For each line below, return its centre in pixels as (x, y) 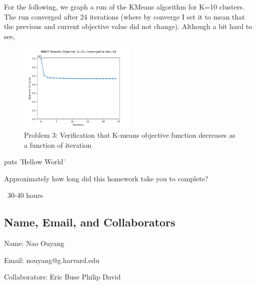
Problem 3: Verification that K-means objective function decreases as (130, 134)
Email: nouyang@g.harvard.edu (52, 260)
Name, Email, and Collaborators (90, 222)
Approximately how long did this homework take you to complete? (106, 178)
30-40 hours (25, 195)
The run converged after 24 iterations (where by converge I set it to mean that (124, 16)
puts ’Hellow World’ (35, 162)
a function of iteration (58, 145)
